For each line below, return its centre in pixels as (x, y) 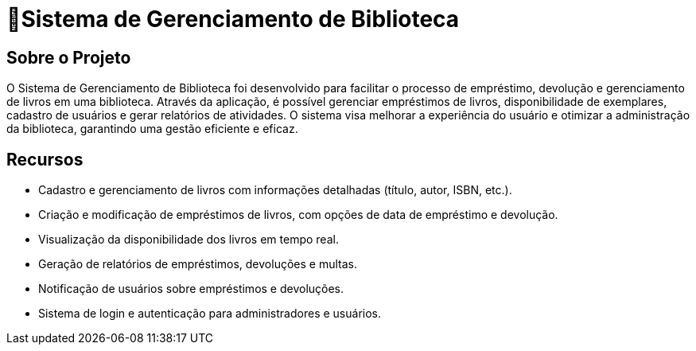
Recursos (45, 159)
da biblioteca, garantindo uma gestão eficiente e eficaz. (152, 129)
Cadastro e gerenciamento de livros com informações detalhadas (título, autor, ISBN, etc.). (275, 190)
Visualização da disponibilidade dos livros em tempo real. (189, 240)
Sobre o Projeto (69, 57)
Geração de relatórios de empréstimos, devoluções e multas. (198, 264)
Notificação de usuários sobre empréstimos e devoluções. (191, 289)
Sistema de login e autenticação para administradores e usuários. (210, 314)
